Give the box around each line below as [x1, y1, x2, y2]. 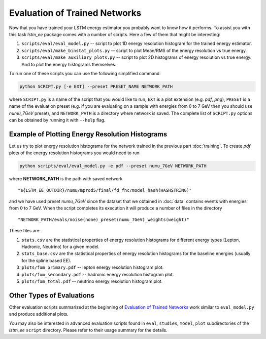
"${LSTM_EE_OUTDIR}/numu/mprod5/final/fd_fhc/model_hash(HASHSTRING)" [18, 187, 192, 193]
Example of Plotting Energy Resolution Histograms [9, 130, 167, 138]
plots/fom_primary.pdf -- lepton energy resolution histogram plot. [21, 264, 164, 270]
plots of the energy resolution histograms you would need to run [9, 150, 140, 156]
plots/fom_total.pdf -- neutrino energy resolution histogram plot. [21, 278, 163, 284]
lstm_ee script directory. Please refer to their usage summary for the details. [9, 327, 167, 333]
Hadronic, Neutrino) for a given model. [21, 244, 100, 250]
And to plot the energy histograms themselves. [21, 61, 117, 67]
